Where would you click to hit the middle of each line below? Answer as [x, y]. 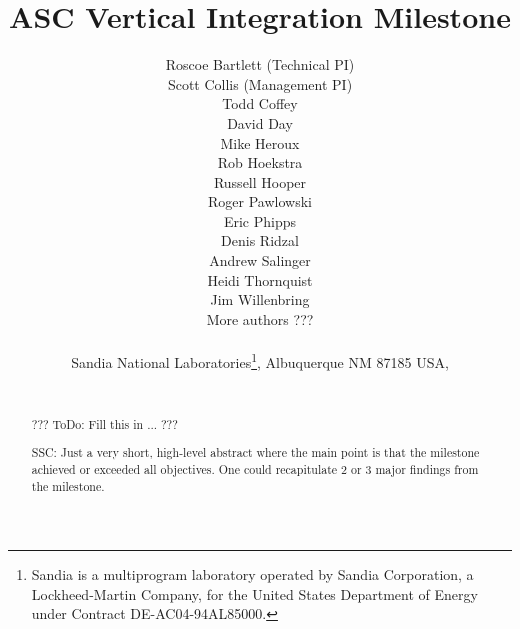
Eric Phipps [260, 220]
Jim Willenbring [260, 299]
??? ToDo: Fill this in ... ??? [104, 423]
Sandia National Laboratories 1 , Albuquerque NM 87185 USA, [260, 360]
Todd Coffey [260, 103]
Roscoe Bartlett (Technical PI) [260, 64]
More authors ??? [260, 318]
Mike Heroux [260, 142]
